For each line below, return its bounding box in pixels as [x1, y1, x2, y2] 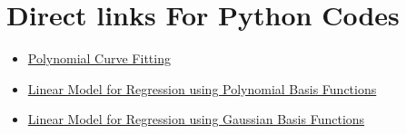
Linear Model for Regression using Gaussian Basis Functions [27, 110, 365, 129]
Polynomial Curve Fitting [27, 49, 171, 68]
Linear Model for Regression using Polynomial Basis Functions [27, 79, 377, 98]
